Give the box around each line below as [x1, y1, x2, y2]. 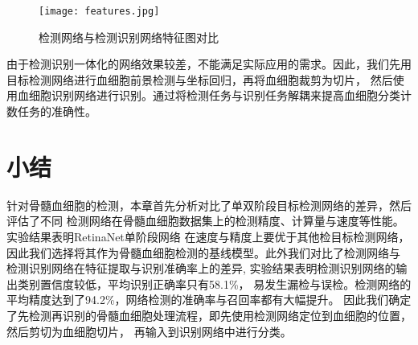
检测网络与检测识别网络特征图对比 [39, 28, 219, 45]
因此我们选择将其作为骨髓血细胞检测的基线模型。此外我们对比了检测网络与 [6, 244, 400, 261]
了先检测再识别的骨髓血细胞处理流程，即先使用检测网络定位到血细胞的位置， [6, 306, 412, 323]
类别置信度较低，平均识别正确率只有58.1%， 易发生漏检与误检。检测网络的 [17, 275, 412, 292]
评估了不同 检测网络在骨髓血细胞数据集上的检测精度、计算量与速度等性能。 [6, 212, 404, 229]
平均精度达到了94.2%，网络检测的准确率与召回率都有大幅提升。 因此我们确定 [6, 291, 412, 308]
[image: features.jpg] [39, 6, 160, 17]
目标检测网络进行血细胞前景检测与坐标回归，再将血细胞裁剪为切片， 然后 [6, 71, 393, 88]
